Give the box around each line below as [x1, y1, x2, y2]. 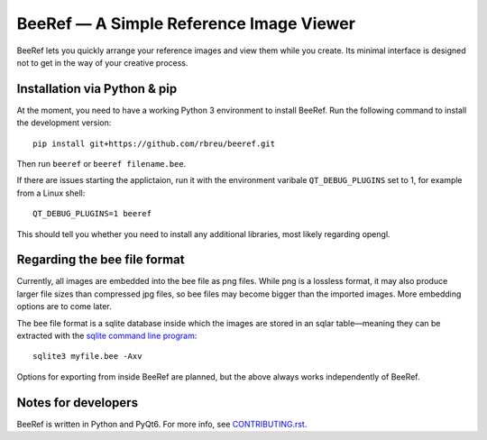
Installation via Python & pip [16, 81, 178, 96]
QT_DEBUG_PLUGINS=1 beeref [32, 208, 152, 219]
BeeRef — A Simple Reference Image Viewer [16, 14, 356, 33]
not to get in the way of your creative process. [16, 57, 188, 68]
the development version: [16, 117, 112, 128]
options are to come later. [16, 301, 112, 312]
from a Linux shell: [16, 188, 86, 198]
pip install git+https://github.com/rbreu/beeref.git [32, 138, 275, 149]
